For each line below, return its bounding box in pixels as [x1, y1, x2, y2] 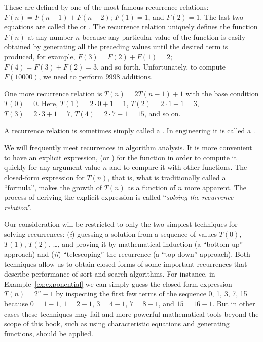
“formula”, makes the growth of [4, 182, 102, 192]
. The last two [200, 11, 243, 22]
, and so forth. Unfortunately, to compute [96, 61, 226, 72]
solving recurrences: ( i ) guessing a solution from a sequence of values [4, 228, 217, 239]
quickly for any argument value [4, 162, 101, 173]
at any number [27, 31, 73, 42]
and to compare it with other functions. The [109, 162, 247, 173]
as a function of [127, 182, 176, 192]
